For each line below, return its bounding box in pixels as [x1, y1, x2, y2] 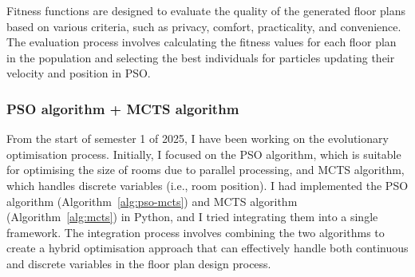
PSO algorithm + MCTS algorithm [6, 98, 239, 118]
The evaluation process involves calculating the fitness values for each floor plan [6, 34, 397, 50]
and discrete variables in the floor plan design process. [6, 255, 271, 271]
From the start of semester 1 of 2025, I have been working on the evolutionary [6, 130, 389, 147]
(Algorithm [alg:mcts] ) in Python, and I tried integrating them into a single [6, 208, 378, 225]
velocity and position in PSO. [6, 65, 151, 81]
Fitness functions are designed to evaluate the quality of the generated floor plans [6, 2, 406, 18]
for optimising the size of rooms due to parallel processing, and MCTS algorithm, [6, 161, 405, 178]
